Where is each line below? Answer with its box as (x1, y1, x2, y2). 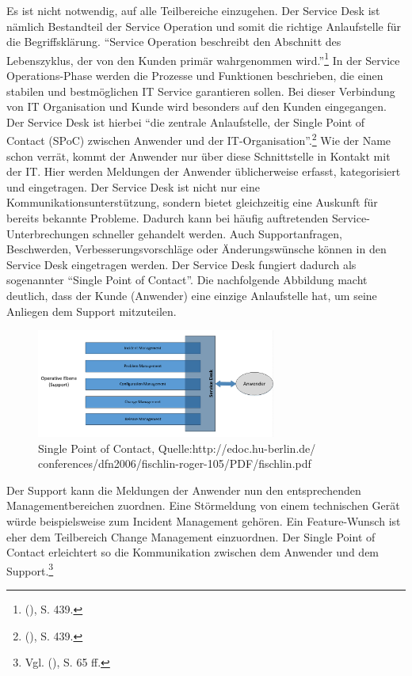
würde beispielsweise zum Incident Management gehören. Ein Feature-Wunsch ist (6, 512, 401, 529)
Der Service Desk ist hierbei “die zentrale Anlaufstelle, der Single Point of (6, 113, 365, 130)
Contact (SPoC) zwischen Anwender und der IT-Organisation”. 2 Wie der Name (6, 130, 391, 149)
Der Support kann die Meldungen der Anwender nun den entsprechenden (6, 481, 361, 498)
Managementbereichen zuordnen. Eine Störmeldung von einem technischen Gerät (6, 497, 400, 514)
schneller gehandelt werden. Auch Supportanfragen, (92, 225, 342, 241)
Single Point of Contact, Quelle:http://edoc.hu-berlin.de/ (38, 439, 316, 456)
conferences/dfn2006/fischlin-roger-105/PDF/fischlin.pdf (38, 455, 311, 472)
